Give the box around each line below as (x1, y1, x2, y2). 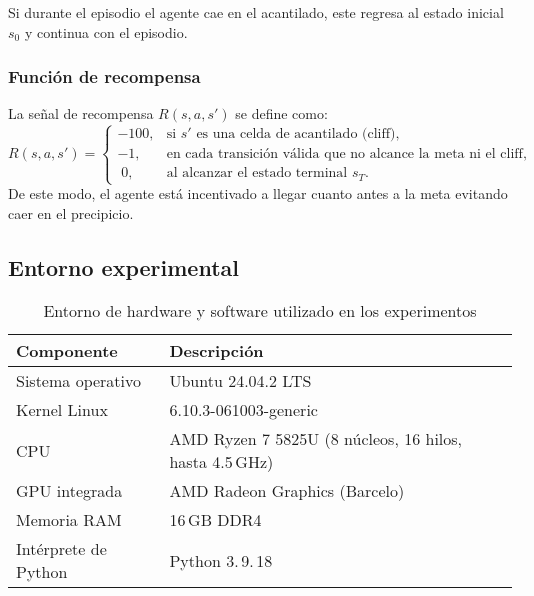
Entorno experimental (8, 251, 239, 282)
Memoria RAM (16, 508, 122, 532)
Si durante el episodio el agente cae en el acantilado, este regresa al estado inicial (8, 2, 504, 22)
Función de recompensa (8, 64, 201, 89)
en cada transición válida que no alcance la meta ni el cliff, (166, 147, 527, 162)
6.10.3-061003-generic (169, 398, 318, 422)
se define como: (235, 103, 328, 124)
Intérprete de (16, 537, 107, 561)
